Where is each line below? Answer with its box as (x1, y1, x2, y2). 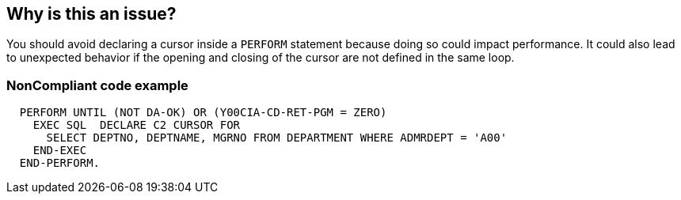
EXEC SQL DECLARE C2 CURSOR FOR (32, 119, 241, 132)
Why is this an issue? (6, 4, 177, 24)
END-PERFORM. (19, 157, 101, 170)
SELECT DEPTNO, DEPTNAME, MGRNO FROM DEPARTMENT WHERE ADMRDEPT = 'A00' (46, 131, 508, 145)
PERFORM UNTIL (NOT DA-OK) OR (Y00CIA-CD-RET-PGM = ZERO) (19, 106, 387, 119)
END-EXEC (32, 144, 87, 157)
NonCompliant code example (6, 77, 188, 93)
